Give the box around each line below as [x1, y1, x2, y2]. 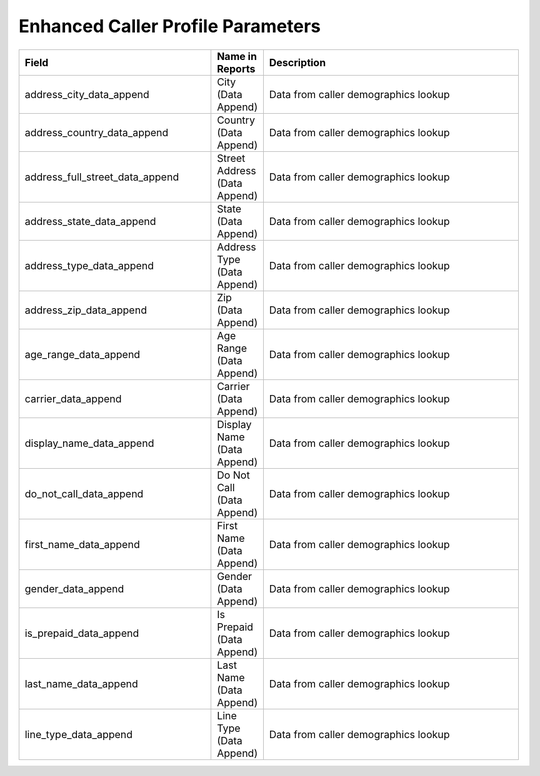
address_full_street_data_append [24, 170, 180, 184]
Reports [216, 61, 256, 75]
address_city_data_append [24, 87, 150, 101]
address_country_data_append [24, 125, 169, 139]
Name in [216, 49, 257, 63]
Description [268, 55, 327, 69]
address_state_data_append [24, 214, 157, 228]
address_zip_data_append [24, 303, 147, 317]
